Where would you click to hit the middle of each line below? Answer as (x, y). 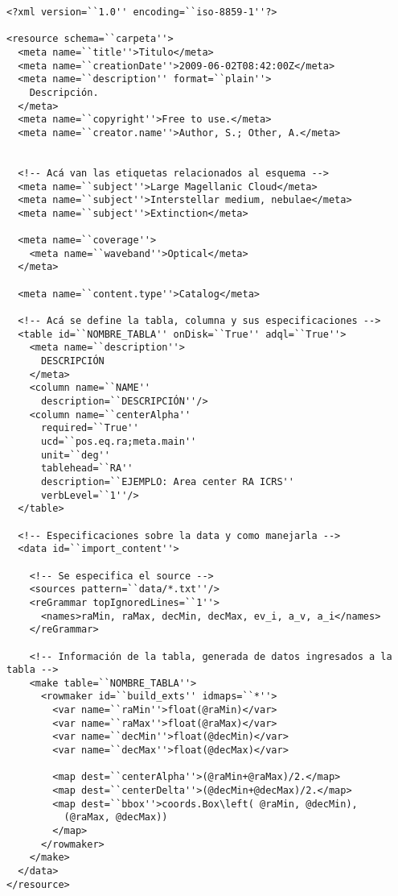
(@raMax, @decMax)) (116, 817)
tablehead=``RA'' (87, 469)
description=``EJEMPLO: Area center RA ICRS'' (167, 481)
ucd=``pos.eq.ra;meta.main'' (119, 442)
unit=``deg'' (75, 455)
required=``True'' (90, 428)
